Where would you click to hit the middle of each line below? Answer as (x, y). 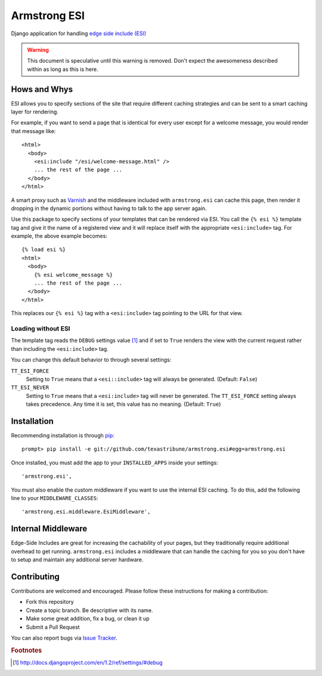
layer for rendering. (35, 112)
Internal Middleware (49, 529)
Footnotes (27, 650)
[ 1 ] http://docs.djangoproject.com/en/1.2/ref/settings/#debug (88, 662)
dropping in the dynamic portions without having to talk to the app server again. (109, 208)
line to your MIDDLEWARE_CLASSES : (55, 498)
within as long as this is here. (63, 69)
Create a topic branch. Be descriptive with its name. (89, 610)
